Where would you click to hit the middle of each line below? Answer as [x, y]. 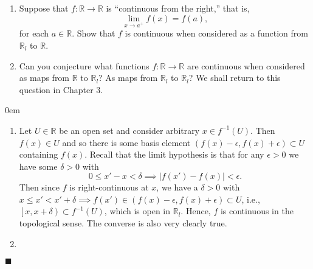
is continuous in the [257, 211]
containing [39, 154]
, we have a [177, 187]
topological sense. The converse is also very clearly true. [123, 223]
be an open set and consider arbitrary [129, 130]
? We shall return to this [235, 78]
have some [38, 166]
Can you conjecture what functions [84, 65]
